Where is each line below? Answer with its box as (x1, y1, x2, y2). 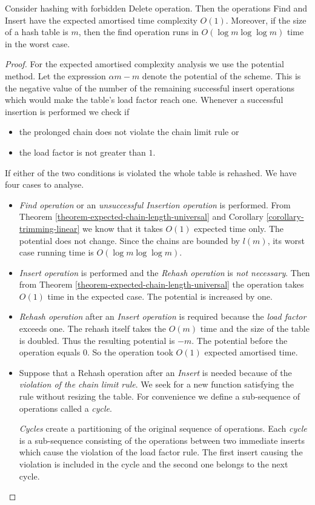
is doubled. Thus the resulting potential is (19, 334, 175, 346)
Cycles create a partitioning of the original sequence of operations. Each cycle (19, 422, 307, 435)
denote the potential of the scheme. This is (142, 69, 301, 82)
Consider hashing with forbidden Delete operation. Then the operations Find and (5, 2, 308, 14)
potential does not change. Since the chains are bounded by (19, 234, 240, 246)
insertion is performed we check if (5, 105, 130, 117)
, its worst (267, 234, 305, 246)
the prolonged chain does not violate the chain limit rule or (19, 125, 239, 138)
